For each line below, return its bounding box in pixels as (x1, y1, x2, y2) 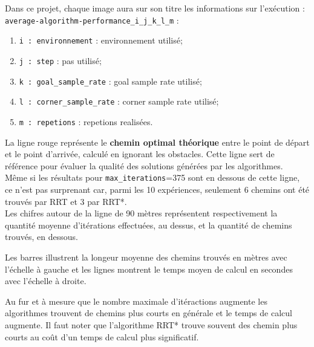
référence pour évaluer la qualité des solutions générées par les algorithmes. (5, 159, 283, 172)
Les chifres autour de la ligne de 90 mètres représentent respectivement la (5, 207, 278, 219)
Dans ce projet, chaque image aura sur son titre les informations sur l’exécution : (5, 2, 305, 14)
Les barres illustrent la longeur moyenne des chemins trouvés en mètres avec (5, 250, 287, 263)
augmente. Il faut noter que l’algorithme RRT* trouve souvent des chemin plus (5, 318, 298, 331)
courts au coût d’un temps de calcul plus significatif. (5, 330, 199, 343)
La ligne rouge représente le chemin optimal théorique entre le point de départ (5, 135, 310, 148)
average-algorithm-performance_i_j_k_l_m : (5, 13, 179, 26)
